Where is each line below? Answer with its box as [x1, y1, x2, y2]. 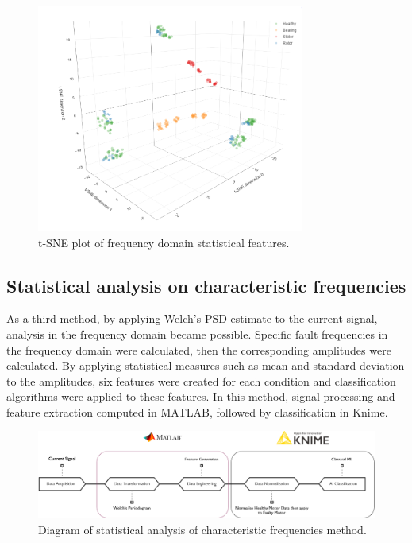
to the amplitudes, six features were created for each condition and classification [6, 372, 396, 389]
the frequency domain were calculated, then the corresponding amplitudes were [6, 341, 391, 358]
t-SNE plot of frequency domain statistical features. [38, 234, 290, 250]
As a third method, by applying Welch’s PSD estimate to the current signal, [6, 310, 378, 327]
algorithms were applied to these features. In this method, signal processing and [6, 388, 395, 405]
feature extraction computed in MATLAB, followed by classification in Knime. [6, 403, 388, 420]
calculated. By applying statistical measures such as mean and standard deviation [6, 357, 405, 374]
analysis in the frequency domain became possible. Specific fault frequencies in [6, 325, 388, 342]
